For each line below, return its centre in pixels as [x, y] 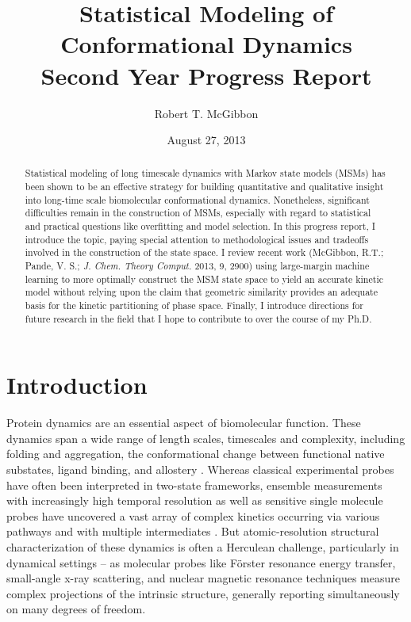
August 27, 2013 [206, 140]
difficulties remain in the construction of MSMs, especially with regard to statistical [198, 213]
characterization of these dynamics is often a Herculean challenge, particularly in [203, 547]
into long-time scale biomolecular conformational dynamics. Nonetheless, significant [197, 199]
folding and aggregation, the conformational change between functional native [196, 454]
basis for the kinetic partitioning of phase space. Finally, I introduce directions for [194, 305]
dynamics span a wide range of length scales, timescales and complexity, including [206, 438]
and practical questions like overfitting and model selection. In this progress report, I [200, 226]
